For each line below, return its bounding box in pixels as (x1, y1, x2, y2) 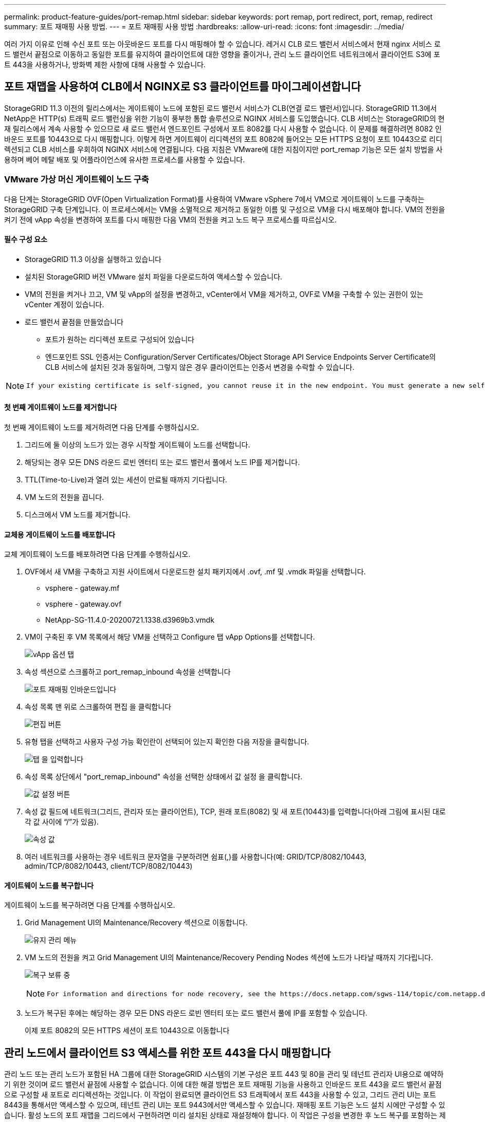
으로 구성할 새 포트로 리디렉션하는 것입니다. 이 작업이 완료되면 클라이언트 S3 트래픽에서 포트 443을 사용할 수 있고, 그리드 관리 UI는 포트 (4, 1090, 436, 1099)
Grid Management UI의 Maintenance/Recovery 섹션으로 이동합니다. (25, 918, 248, 927)
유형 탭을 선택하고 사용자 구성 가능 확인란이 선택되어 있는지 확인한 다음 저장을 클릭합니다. (25, 737, 309, 746)
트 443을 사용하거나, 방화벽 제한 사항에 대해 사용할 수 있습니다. (4, 60, 206, 69)
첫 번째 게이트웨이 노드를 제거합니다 (4, 403, 117, 412)
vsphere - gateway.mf (45, 584, 120, 593)
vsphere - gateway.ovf (45, 600, 122, 609)
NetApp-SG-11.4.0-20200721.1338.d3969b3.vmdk (45, 615, 215, 625)
